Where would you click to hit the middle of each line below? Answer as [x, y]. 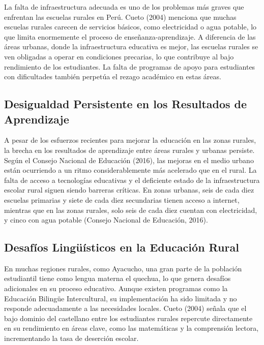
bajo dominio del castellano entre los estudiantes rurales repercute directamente [128, 318]
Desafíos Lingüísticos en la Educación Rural [122, 247]
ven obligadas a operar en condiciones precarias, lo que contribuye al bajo [119, 56]
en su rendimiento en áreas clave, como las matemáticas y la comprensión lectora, [131, 328]
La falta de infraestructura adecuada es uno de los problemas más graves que [124, 7]
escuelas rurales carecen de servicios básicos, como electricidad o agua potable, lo [130, 27]
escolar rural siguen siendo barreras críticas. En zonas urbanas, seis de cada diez [129, 190]
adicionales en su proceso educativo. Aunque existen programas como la [116, 288]
